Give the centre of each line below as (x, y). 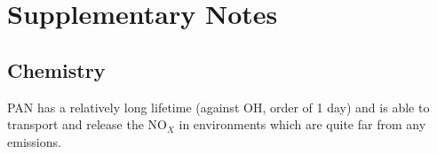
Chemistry (56, 69)
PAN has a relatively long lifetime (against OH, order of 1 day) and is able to (218, 107)
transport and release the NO (87, 124)
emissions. (34, 141)
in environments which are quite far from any (302, 124)
